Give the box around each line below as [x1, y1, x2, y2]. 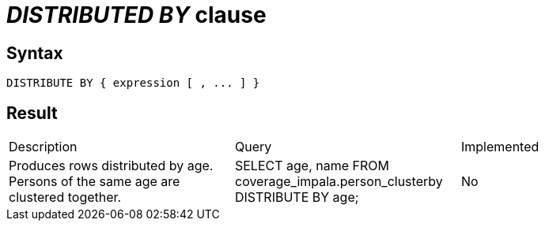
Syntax [6, 43, 63, 63]
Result [6, 102, 58, 123]
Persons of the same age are [9, 173, 180, 190]
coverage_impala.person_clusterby [234, 173, 443, 190]
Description [9, 139, 78, 155]
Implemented [460, 139, 539, 155]
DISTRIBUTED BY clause [6, 2, 267, 28]
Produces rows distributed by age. [9, 158, 214, 174]
